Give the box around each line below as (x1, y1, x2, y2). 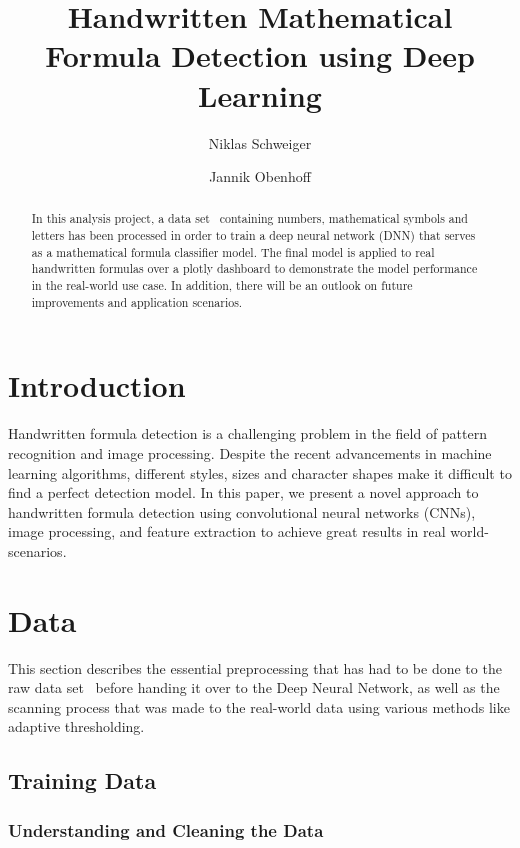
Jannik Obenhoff (209, 166, 311, 187)
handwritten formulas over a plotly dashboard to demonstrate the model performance (31, 260, 478, 277)
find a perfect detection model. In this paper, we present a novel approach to (8, 482, 479, 503)
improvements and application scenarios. (31, 293, 243, 310)
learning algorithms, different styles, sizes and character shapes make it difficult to (8, 462, 512, 483)
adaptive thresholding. (8, 716, 145, 737)
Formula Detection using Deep (45, 35, 475, 76)
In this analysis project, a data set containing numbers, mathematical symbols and (31, 210, 468, 227)
